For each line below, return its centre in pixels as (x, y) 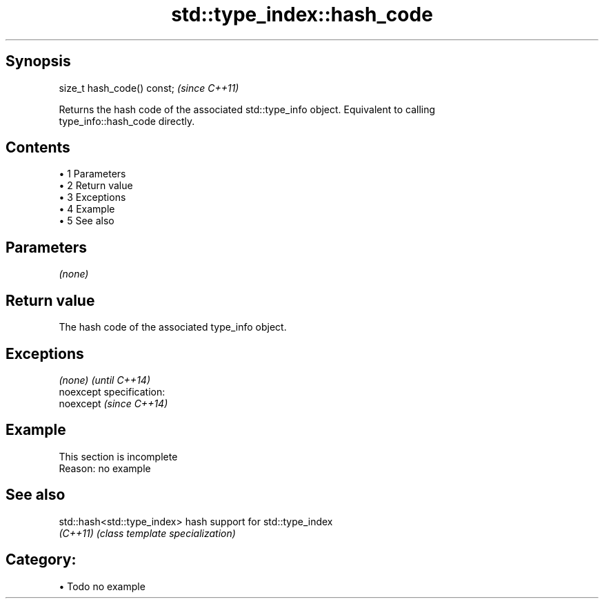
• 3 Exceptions (92, 197)
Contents (38, 148)
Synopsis (38, 61)
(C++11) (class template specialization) (147, 533)
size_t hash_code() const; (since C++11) (149, 88)
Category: (41, 560)
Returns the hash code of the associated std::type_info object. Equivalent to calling (247, 109)
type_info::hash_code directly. (127, 121)
